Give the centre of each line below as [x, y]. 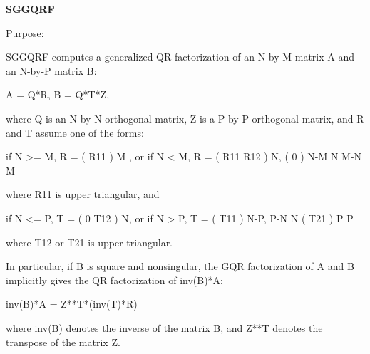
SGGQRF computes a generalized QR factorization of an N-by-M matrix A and [180, 57]
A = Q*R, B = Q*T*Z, [58, 94]
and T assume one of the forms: [75, 132]
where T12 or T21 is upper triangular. [89, 242]
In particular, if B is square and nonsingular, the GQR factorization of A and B [180, 266]
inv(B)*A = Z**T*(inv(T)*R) [72, 304]
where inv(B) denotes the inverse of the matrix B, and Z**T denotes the [164, 327]
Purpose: [25, 32]
